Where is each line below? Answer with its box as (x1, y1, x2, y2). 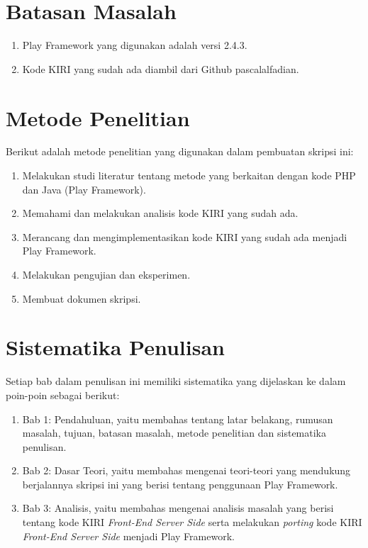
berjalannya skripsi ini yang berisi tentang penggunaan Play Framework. (22, 476, 338, 491)
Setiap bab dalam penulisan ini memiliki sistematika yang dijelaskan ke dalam (6, 374, 346, 388)
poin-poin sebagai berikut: (6, 387, 120, 402)
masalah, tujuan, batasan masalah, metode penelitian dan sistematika (22, 425, 326, 440)
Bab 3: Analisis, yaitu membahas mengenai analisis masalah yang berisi (22, 501, 334, 515)
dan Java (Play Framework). (22, 181, 146, 196)
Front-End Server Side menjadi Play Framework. (22, 528, 235, 543)
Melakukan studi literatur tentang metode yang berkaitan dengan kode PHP (22, 168, 356, 183)
